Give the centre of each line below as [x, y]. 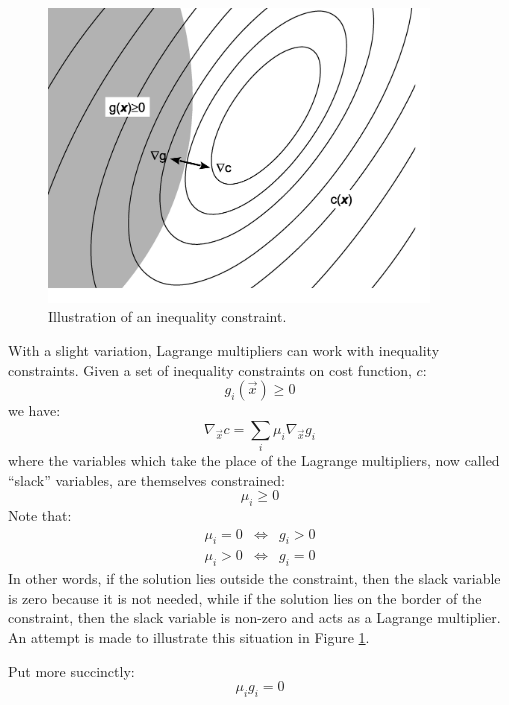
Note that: [40, 515]
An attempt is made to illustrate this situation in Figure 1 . [189, 637]
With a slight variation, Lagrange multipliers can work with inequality [224, 349]
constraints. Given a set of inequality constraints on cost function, [210, 369]
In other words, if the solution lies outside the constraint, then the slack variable [254, 578]
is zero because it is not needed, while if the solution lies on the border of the [245, 597]
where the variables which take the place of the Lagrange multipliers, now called [254, 460]
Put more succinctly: [71, 670]
